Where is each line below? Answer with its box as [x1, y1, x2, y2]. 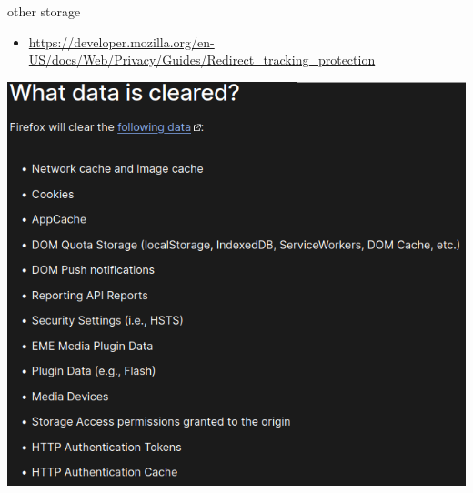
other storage [7, 2, 81, 20]
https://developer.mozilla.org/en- [28, 32, 215, 51]
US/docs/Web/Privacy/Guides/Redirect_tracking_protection [28, 50, 376, 69]
